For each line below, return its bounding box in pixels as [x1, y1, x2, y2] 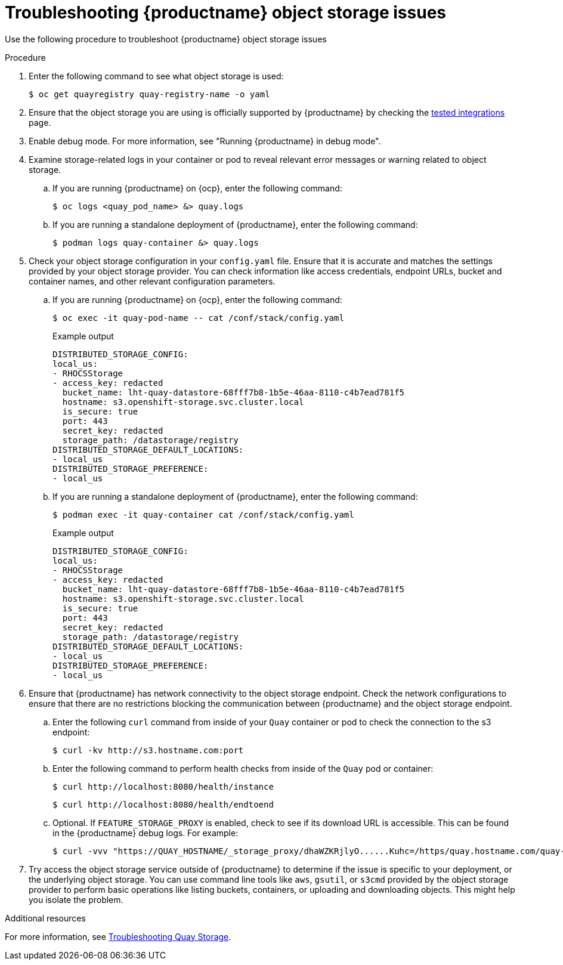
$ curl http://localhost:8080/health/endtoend [52, 799, 274, 809]
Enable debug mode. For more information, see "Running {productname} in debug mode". [29, 135, 381, 146]
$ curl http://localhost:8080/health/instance [52, 781, 274, 791]
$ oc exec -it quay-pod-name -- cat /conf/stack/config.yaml [52, 313, 344, 323]
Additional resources [5, 913, 86, 923]
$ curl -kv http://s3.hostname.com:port [52, 745, 244, 755]
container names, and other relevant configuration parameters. [29, 276, 276, 286]
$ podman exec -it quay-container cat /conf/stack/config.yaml [52, 509, 354, 519]
